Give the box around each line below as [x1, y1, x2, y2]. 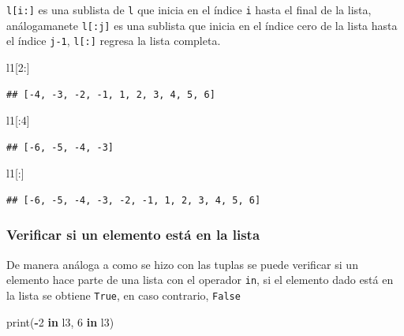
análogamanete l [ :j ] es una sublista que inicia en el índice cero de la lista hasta [6, 17, 398, 33]
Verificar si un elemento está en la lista [6, 225, 260, 245]
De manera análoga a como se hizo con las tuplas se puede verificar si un [6, 256, 358, 272]
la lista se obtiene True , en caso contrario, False [6, 287, 241, 303]
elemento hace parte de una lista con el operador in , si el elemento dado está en [6, 271, 394, 288]
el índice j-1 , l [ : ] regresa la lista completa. [6, 32, 221, 49]
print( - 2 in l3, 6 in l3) [6, 313, 114, 330]
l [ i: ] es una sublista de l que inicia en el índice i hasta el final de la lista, [6, 2, 372, 17]
